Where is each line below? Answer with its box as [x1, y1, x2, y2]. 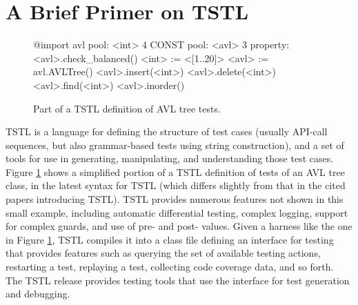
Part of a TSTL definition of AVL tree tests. [33, 101, 221, 115]
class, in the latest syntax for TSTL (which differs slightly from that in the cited [6, 178, 346, 193]
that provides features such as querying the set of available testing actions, [6, 246, 321, 260]
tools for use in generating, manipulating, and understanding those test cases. [6, 151, 334, 166]
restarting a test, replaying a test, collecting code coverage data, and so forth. [6, 259, 334, 274]
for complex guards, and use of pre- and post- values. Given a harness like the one [6, 219, 352, 233]
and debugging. [6, 286, 70, 301]
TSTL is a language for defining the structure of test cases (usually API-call [6, 124, 328, 139]
